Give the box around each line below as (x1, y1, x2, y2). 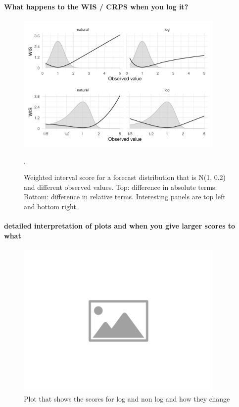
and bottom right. (24, 201, 78, 211)
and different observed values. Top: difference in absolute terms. (24, 181, 217, 192)
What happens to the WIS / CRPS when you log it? (4, 1, 189, 11)
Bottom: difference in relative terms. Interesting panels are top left (24, 191, 226, 202)
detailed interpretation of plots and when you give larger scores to (4, 221, 236, 231)
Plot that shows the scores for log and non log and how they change (24, 393, 230, 404)
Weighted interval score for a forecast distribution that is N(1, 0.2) (24, 172, 226, 182)
